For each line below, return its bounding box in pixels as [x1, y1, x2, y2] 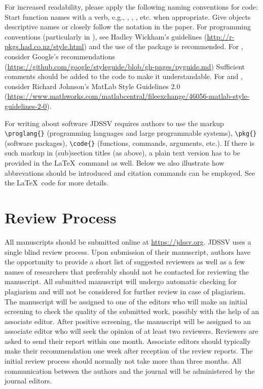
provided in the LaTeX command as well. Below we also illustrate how [5, 158, 224, 168]
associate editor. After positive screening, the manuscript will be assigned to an [5, 316, 251, 326]
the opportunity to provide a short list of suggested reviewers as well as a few [5, 256, 245, 267]
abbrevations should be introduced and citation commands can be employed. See [5, 167, 255, 178]
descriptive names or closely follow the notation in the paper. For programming [5, 21, 251, 32]
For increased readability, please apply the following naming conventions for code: [5, 2, 258, 12]
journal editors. [5, 375, 52, 386]
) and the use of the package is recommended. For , [84, 41, 243, 52]
